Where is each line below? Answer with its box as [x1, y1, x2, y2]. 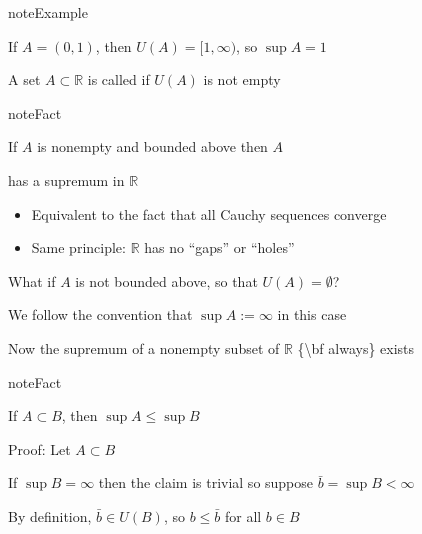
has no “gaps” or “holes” [144, 237, 295, 258]
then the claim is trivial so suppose [98, 472, 314, 493]
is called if [87, 69, 150, 90]
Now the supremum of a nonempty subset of [8, 337, 280, 358]
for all [224, 505, 262, 526]
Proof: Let [8, 438, 71, 459]
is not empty [203, 69, 281, 90]
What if [8, 270, 56, 291]
